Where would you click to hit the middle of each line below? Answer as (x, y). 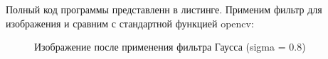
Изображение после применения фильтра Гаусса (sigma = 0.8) (170, 47)
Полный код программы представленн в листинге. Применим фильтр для (164, 9)
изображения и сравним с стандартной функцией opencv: (130, 23)
